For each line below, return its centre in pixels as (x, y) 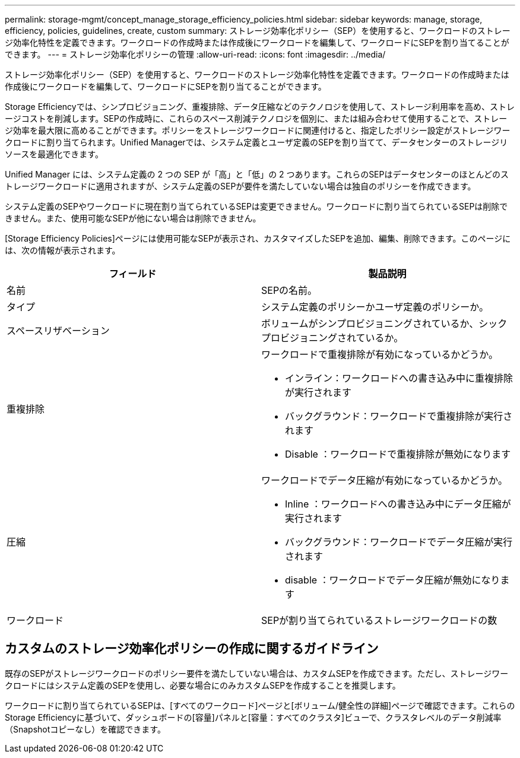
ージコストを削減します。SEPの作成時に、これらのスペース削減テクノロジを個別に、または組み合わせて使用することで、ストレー (256, 118)
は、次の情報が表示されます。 (63, 250)
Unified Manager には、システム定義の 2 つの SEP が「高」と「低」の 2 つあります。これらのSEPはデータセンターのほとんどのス (257, 174)
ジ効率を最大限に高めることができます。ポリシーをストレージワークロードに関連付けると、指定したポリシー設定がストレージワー (258, 130)
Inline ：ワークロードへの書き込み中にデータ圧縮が (398, 504)
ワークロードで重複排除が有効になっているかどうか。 (380, 354)
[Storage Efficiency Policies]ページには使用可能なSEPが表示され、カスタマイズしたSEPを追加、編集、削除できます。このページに (258, 238)
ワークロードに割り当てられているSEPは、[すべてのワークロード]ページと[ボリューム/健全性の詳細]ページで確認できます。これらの (260, 705)
